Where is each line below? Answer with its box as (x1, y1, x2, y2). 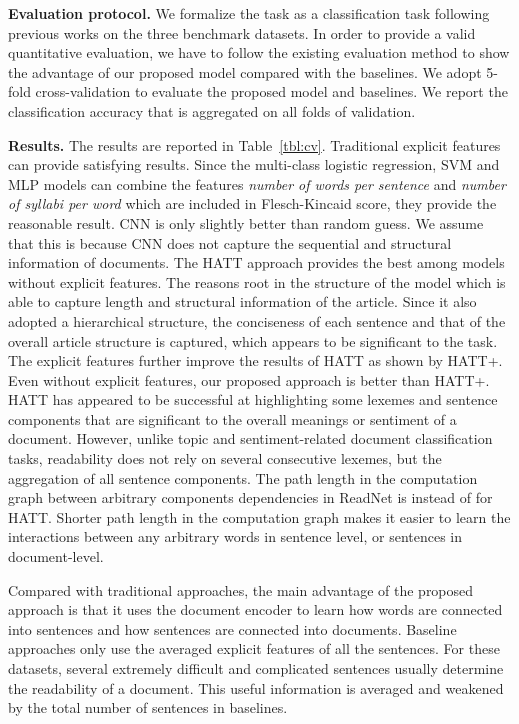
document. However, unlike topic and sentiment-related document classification (8, 428, 493, 449)
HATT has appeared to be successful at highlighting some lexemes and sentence (8, 389, 498, 410)
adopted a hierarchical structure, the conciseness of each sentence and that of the (8, 310, 506, 331)
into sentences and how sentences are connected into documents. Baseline (8, 618, 457, 639)
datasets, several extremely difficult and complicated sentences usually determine (8, 658, 504, 678)
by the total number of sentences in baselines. (8, 697, 288, 718)
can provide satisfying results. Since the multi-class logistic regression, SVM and (8, 154, 500, 175)
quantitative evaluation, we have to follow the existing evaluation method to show (8, 42, 510, 63)
